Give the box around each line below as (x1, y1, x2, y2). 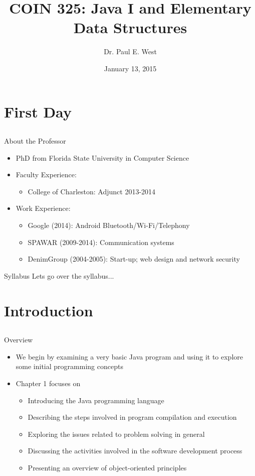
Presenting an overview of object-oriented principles (28, 462, 187, 472)
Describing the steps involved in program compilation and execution (28, 412, 237, 422)
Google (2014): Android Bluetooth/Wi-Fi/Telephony (28, 220, 190, 230)
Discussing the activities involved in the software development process (28, 445, 242, 456)
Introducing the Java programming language (28, 395, 164, 405)
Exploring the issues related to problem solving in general (28, 428, 205, 439)
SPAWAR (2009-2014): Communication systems (28, 236, 174, 247)
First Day (4, 101, 72, 122)
